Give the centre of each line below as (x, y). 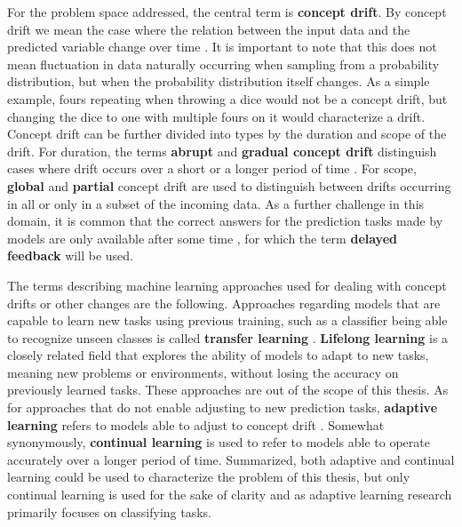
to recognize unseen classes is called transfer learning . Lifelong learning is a (228, 337)
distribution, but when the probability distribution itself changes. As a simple (219, 81)
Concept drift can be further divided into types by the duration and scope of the (227, 134)
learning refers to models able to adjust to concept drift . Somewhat (196, 424)
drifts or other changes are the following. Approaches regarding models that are (224, 303)
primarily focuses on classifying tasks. (109, 511)
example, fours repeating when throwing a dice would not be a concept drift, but (227, 98)
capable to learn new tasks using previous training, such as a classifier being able (227, 320)
